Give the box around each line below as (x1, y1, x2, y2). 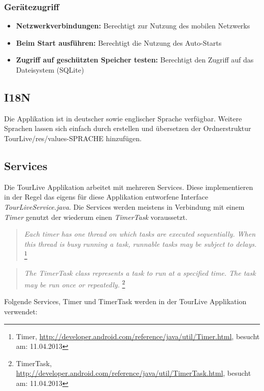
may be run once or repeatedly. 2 (24, 278, 125, 289)
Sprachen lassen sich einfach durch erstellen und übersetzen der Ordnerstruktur (4, 123, 251, 134)
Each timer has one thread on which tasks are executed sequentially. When (24, 229, 256, 239)
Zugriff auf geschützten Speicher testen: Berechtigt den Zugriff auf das (16, 54, 254, 65)
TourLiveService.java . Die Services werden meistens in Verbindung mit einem (4, 201, 245, 212)
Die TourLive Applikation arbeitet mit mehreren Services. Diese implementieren (4, 181, 253, 192)
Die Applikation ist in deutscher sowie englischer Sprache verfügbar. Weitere (4, 113, 242, 123)
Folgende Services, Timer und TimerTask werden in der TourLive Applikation (4, 296, 247, 307)
